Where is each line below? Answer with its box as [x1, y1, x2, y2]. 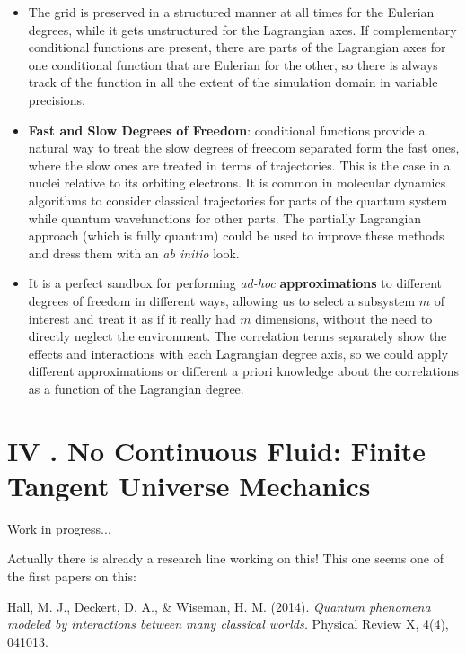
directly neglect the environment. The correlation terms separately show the [28, 327, 447, 345]
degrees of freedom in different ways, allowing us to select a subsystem [28, 291, 416, 310]
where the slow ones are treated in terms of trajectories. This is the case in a [28, 155, 451, 174]
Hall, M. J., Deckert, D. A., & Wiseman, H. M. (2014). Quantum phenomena [7, 597, 431, 615]
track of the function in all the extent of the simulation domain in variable [28, 73, 438, 92]
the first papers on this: [7, 566, 136, 585]
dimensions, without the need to [255, 309, 433, 327]
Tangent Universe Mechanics [7, 467, 371, 503]
